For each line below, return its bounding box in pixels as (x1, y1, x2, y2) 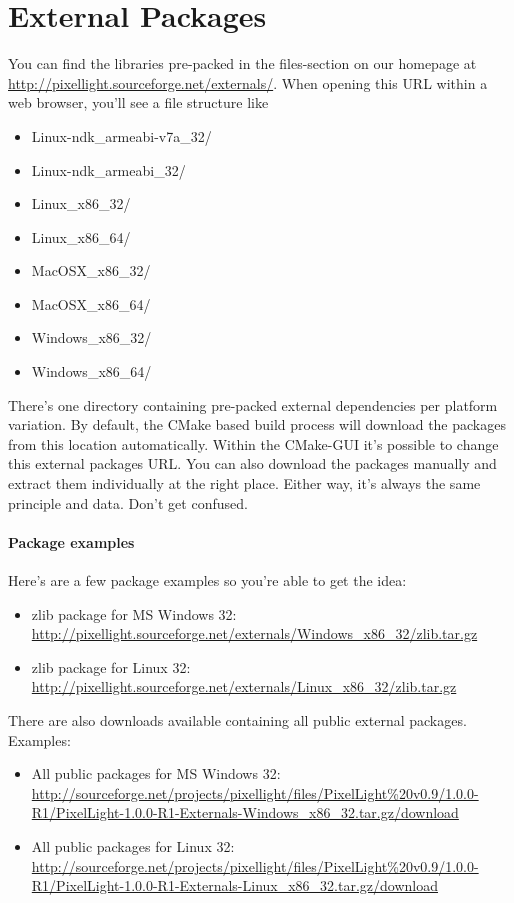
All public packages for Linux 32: (31, 835, 235, 856)
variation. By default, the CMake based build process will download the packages (8, 414, 506, 435)
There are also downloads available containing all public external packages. (8, 709, 467, 730)
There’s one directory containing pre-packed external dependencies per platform (8, 394, 498, 415)
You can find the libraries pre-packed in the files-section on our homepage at (8, 53, 477, 74)
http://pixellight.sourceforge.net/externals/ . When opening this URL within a (8, 72, 488, 93)
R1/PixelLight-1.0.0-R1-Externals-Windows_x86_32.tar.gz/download (31, 802, 459, 823)
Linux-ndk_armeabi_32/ (31, 159, 186, 180)
